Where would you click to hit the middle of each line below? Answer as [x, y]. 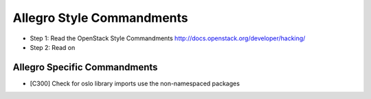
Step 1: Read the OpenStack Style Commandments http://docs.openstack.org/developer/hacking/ [168, 38]
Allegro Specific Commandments [85, 67]
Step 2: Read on [53, 47]
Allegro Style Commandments [100, 18]
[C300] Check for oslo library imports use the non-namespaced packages [135, 83]
